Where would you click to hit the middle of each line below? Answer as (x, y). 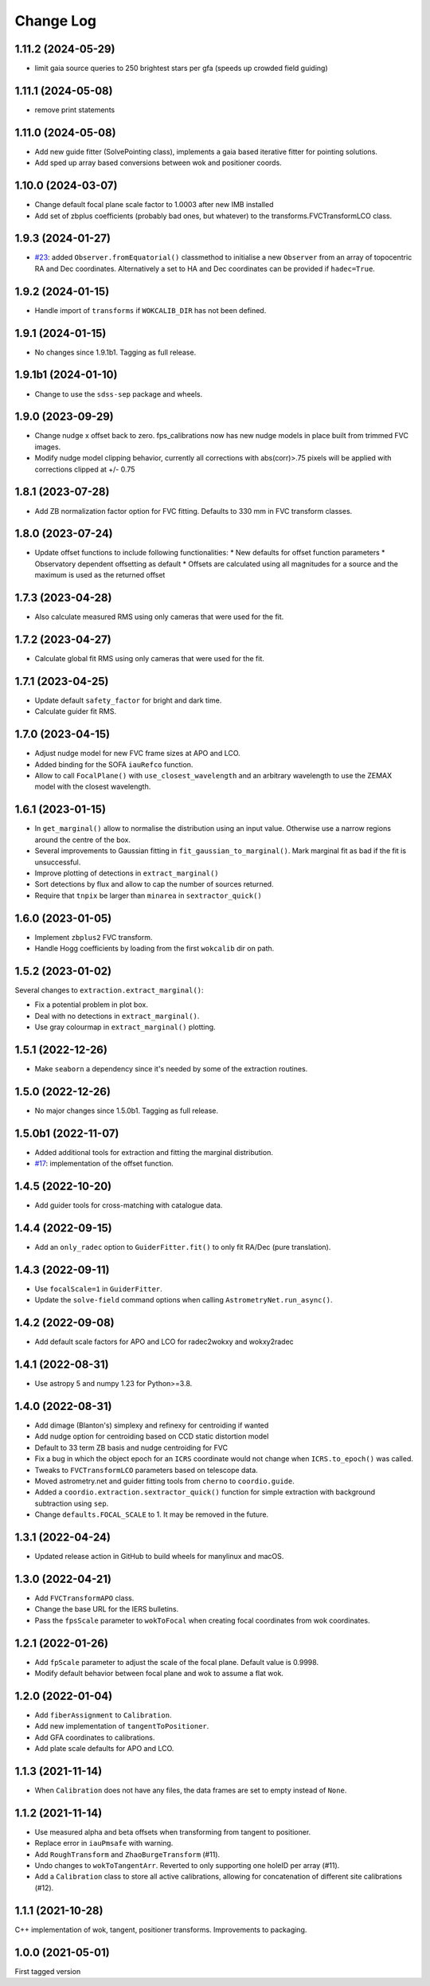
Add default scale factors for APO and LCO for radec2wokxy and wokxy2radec (164, 1342)
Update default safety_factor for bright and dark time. (128, 700)
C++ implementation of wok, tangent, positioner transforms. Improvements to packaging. (161, 1929)
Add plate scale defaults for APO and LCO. (104, 1749)
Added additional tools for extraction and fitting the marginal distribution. (154, 1152)
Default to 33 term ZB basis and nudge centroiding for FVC (131, 1447)
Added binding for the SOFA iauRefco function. (114, 764)
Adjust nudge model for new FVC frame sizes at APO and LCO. (137, 754)
